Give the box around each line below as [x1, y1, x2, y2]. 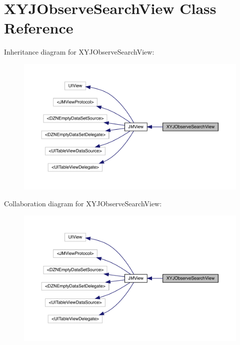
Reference [4, 18, 73, 38]
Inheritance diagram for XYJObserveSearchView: [4, 47, 154, 57]
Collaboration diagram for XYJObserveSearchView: [4, 198, 162, 208]
